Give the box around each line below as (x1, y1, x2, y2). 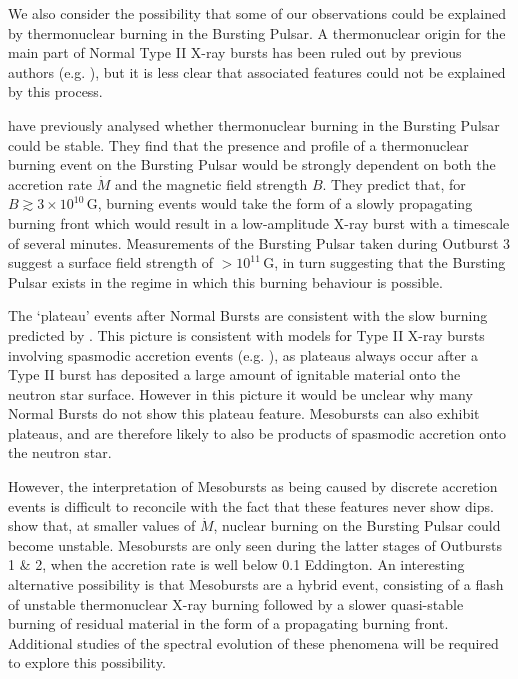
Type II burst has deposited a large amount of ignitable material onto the (8, 364, 461, 385)
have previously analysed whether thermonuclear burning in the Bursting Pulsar (8, 114, 500, 135)
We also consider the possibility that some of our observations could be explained (8, 3, 507, 23)
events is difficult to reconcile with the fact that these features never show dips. (8, 495, 494, 516)
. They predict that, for (322, 173, 466, 194)
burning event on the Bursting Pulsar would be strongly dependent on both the (8, 154, 496, 175)
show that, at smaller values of (8, 515, 196, 536)
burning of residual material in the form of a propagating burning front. (8, 613, 449, 634)
